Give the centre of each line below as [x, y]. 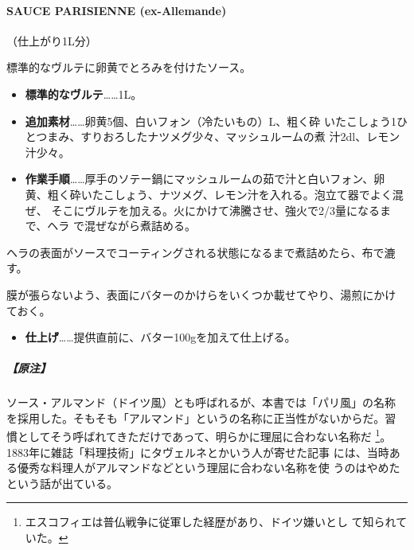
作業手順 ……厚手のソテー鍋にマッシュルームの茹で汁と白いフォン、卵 [205, 179]
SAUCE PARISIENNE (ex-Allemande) [117, 10]
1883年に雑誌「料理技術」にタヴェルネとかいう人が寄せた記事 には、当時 [198, 452]
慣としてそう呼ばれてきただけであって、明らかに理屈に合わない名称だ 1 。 [199, 435]
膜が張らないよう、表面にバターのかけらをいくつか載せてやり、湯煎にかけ [201, 294]
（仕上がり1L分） [52, 40]
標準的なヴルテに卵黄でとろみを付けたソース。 [129, 67]
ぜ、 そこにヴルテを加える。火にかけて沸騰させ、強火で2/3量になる [203, 210]
